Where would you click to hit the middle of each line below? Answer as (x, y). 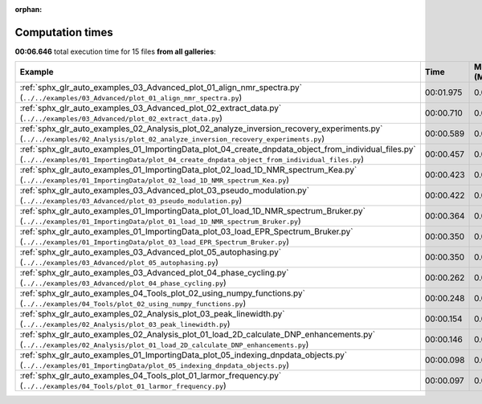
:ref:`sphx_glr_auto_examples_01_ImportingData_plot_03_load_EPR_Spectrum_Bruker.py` (186, 231)
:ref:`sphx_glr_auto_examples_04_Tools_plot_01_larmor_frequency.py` (151, 376)
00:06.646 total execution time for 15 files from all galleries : (115, 51)
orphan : (29, 9)
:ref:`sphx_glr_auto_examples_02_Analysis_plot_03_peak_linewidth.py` (152, 314)
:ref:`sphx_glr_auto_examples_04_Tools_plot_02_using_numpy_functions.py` (162, 293)
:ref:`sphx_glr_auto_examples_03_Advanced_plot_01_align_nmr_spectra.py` (161, 88)
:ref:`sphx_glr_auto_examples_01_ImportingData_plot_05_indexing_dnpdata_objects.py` (184, 355)
